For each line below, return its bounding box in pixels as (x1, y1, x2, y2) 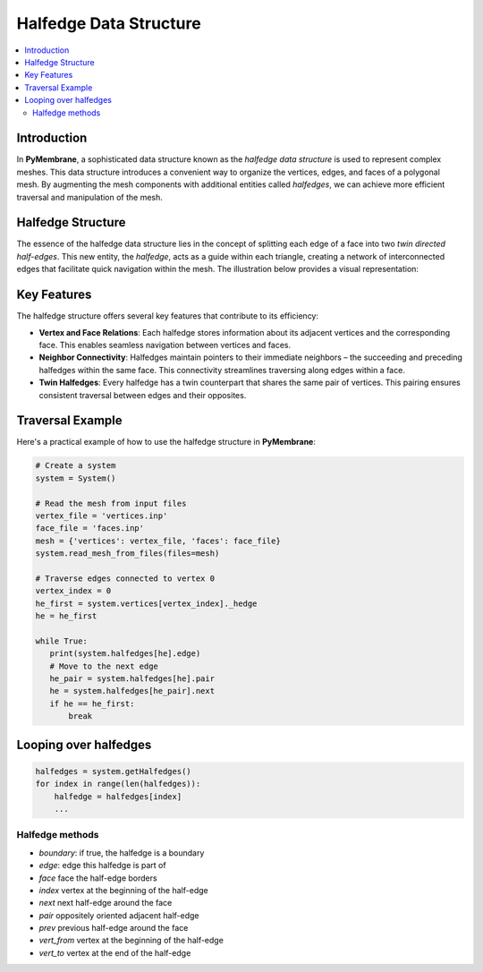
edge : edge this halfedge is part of (38, 860, 166, 871)
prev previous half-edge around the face (38, 923, 189, 934)
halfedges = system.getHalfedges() (35, 766, 191, 776)
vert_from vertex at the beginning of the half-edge (38, 935, 224, 946)
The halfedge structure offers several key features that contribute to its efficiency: (16, 311, 319, 321)
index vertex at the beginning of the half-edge (38, 884, 209, 895)
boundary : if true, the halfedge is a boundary (38, 847, 205, 858)
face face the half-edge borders (38, 873, 157, 883)
